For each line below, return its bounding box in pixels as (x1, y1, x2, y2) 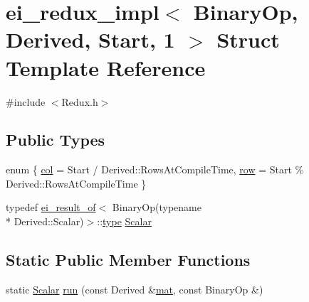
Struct (216, 25, 280, 54)
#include (6, 94, 46, 109)
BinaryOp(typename (112, 200, 201, 215)
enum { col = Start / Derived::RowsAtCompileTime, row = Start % (6, 162, 304, 177)
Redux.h (61, 94, 98, 109)
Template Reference (6, 53, 206, 82)
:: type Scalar (97, 214, 152, 229)
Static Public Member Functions (6, 249, 251, 271)
